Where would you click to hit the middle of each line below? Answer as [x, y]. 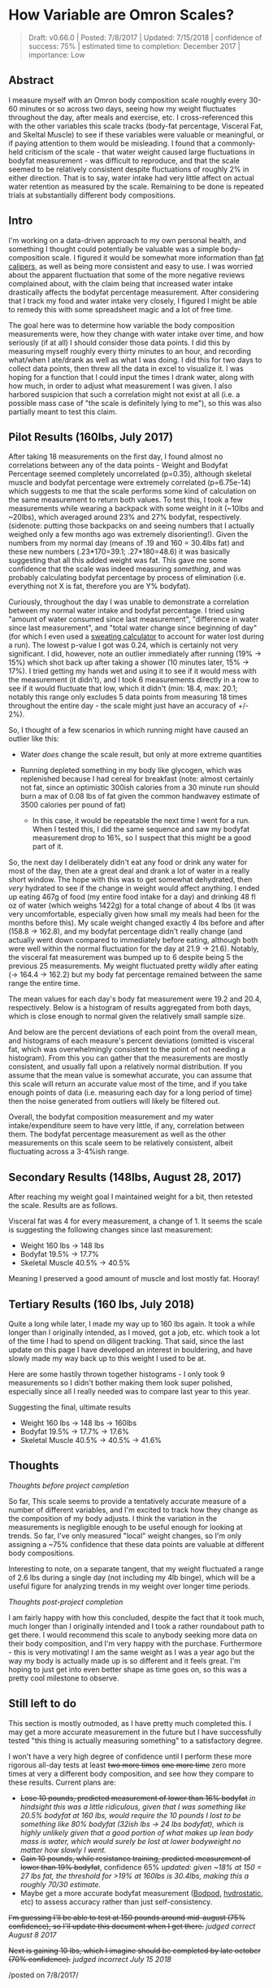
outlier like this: [34, 739]
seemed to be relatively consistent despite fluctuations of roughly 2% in [129, 169]
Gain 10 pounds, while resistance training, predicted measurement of [136, 1858]
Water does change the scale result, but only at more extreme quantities [141, 755]
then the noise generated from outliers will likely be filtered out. [115, 1101]
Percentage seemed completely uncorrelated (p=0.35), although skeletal [130, 474]
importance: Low [56, 54]
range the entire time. [45, 983]
